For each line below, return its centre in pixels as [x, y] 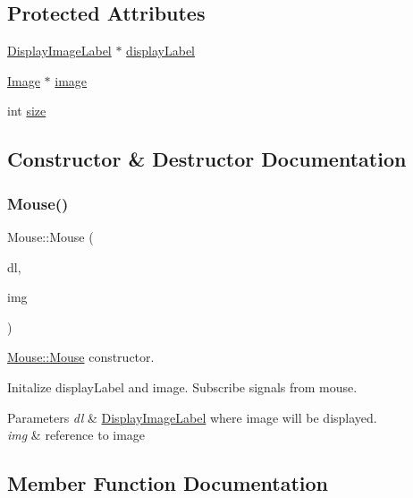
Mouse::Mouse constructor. [81, 357]
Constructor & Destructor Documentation [207, 159]
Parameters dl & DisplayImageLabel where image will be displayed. [192, 417]
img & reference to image [76, 435]
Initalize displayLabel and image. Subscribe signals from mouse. [182, 386]
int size [27, 111]
